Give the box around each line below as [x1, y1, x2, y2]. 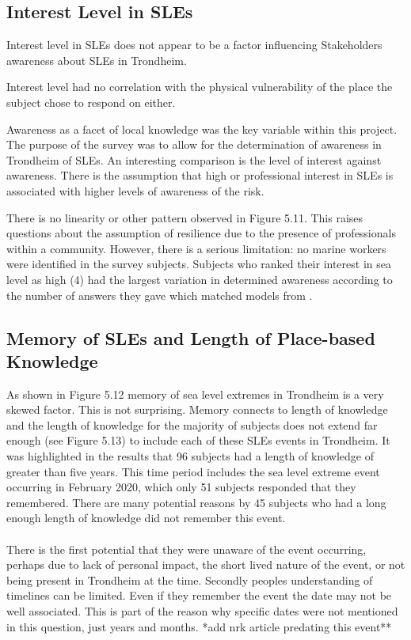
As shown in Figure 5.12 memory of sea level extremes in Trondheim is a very [6, 385, 384, 402]
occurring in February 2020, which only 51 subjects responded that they [6, 479, 356, 495]
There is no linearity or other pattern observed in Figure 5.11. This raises [6, 209, 363, 225]
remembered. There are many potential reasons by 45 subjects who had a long [6, 494, 386, 510]
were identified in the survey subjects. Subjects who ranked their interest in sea [6, 256, 391, 272]
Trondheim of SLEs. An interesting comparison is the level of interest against [6, 151, 382, 168]
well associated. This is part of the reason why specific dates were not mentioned [6, 603, 398, 619]
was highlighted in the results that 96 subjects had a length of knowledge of [6, 448, 374, 464]
